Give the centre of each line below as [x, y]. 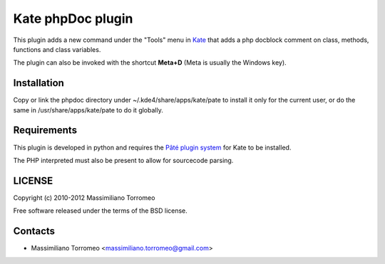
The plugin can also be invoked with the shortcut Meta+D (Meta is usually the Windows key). [150, 63]
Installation [38, 83]
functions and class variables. [57, 49]
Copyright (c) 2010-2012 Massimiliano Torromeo [84, 197]
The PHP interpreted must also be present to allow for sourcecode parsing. [123, 160]
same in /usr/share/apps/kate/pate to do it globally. [88, 110]
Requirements [45, 131]
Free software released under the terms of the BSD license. [101, 211]
